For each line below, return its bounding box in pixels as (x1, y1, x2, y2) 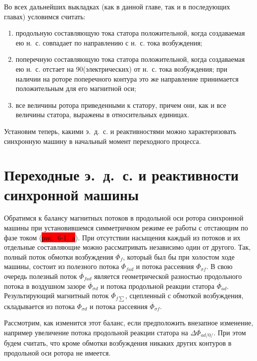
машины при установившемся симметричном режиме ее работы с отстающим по (4, 223, 248, 233)
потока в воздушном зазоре (4, 280, 86, 291)
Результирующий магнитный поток (4, 290, 109, 301)
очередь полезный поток (4, 271, 77, 281)
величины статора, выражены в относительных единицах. (15, 109, 189, 120)
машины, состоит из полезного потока (4, 261, 119, 271)
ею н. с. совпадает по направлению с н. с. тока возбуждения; (15, 37, 203, 47)
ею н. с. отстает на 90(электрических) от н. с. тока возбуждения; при (15, 63, 228, 74)
